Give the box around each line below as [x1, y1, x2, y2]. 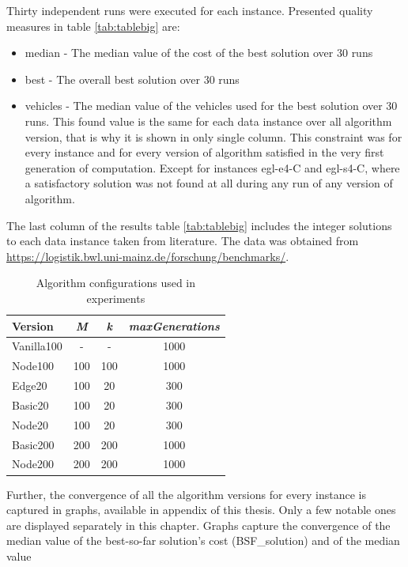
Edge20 [12, 377, 47, 394]
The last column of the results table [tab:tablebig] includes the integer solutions [6, 217, 392, 233]
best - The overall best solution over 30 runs [25, 70, 240, 87]
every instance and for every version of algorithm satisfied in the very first [25, 144, 384, 161]
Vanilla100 [12, 338, 62, 354]
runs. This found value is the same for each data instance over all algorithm [25, 112, 392, 129]
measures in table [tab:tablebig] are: [6, 17, 180, 34]
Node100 [12, 357, 54, 374]
